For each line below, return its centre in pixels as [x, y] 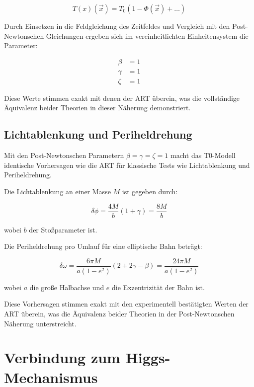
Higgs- [148, 357]
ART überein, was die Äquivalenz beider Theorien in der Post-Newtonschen [119, 313]
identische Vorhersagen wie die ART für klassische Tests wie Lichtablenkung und [127, 165]
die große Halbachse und [67, 287]
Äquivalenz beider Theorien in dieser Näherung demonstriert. [97, 108]
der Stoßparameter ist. [63, 229]
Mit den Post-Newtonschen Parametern [64, 155]
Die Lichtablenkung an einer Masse [57, 192]
